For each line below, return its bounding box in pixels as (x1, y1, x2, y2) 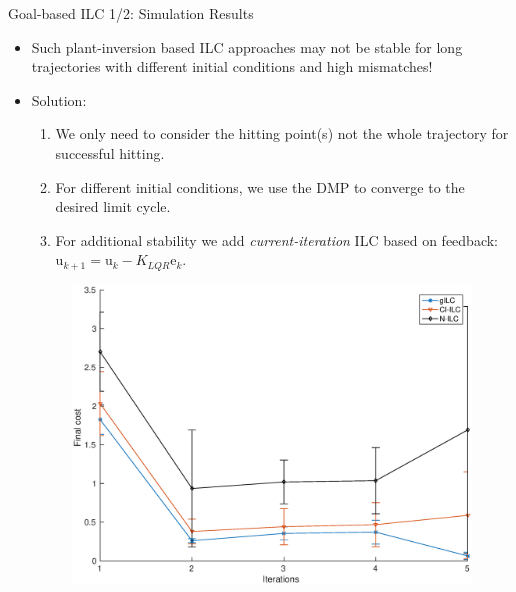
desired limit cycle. (55, 196, 171, 217)
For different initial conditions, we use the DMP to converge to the (55, 176, 465, 197)
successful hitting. (55, 142, 165, 163)
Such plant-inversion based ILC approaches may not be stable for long (31, 36, 463, 57)
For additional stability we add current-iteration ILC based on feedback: (55, 229, 498, 250)
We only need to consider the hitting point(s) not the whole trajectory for (55, 123, 509, 144)
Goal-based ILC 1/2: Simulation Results (8, 3, 254, 23)
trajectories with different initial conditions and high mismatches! (31, 56, 433, 77)
